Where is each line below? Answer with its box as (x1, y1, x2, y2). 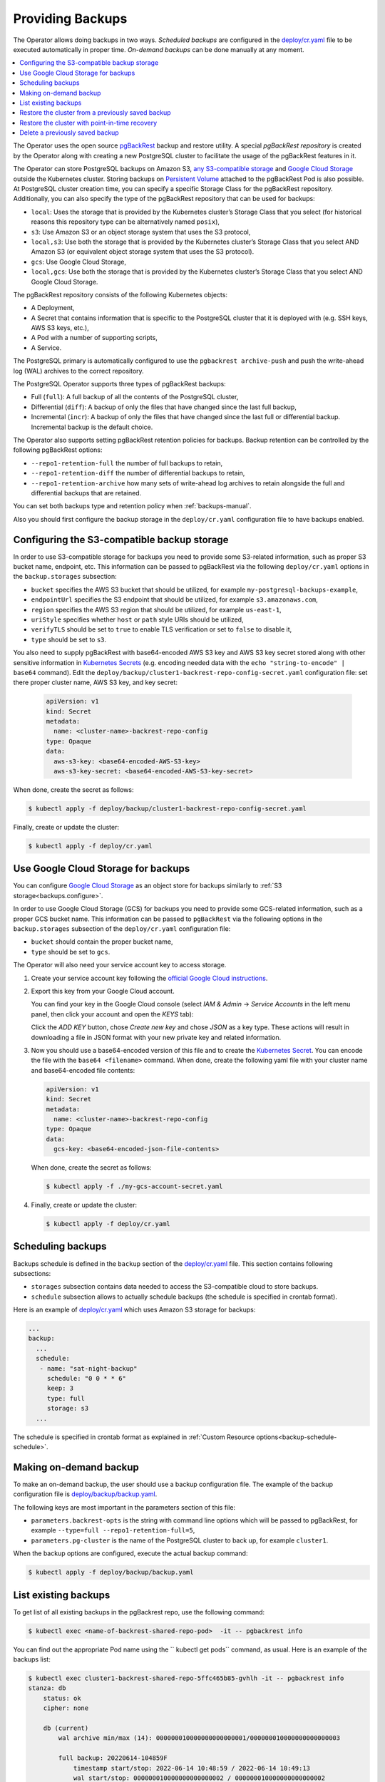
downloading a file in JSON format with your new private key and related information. (31, 1033, 282, 1041)
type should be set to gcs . (31, 947, 111, 956)
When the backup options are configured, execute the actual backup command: (13, 1549, 248, 1557)
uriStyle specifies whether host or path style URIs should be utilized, (31, 615, 244, 624)
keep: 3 (46, 1384, 74, 1393)
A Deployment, (31, 304, 75, 312)
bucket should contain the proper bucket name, (31, 937, 173, 946)
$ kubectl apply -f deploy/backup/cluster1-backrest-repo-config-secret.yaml (28, 805, 307, 813)
